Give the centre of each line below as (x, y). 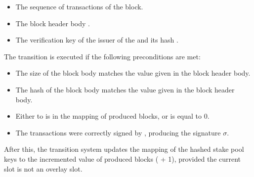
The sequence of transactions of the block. (79, 6)
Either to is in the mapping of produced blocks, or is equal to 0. (112, 116)
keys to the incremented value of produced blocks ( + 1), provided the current (123, 158)
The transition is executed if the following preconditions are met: (102, 56)
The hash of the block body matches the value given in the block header (125, 89)
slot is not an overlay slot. (43, 168)
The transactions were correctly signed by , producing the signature (118, 132)
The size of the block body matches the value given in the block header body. (133, 73)
